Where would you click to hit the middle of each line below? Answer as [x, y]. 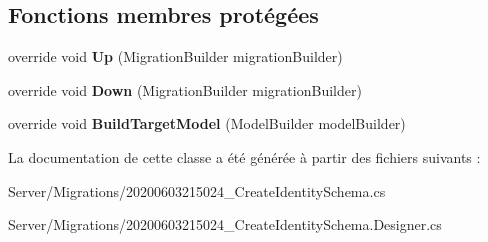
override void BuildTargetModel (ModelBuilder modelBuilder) [207, 123]
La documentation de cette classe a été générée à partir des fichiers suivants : [244, 156]
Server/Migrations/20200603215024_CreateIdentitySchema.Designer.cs [225, 224]
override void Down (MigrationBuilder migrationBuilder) [185, 89]
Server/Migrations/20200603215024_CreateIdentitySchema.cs [197, 190]
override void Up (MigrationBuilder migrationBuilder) [175, 56]
